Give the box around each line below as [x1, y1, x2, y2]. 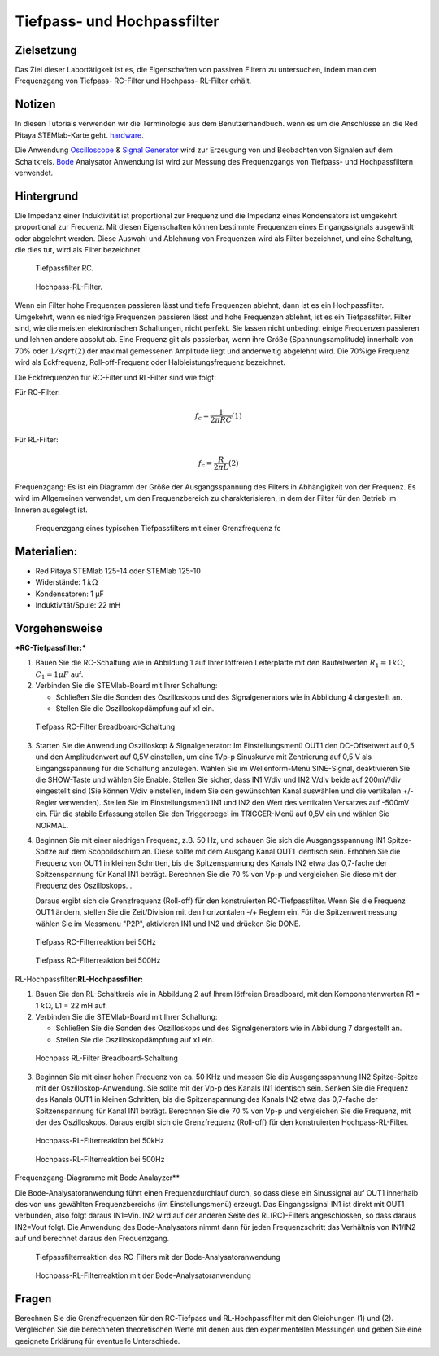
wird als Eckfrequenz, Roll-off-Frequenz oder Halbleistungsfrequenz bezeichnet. [15, 358, 286, 367]
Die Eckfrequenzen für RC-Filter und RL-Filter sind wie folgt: [15, 372, 217, 382]
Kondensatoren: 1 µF [35, 589, 105, 599]
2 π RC [210, 415, 233, 425]
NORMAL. [35, 820, 69, 830]
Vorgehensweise [15, 621, 103, 635]
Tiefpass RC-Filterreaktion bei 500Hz [35, 955, 161, 965]
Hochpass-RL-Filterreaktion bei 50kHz [35, 1136, 164, 1146]
